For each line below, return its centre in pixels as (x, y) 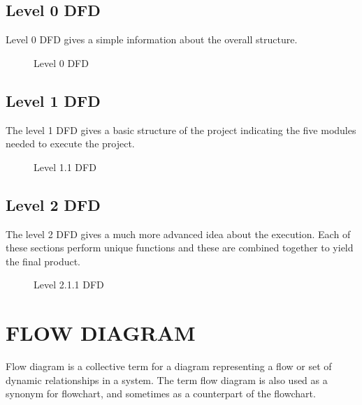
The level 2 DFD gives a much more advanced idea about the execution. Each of (178, 234)
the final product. (43, 261)
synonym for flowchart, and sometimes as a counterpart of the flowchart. (161, 393)
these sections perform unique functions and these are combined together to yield (180, 248)
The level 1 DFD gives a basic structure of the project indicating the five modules (181, 130)
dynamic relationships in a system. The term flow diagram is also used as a (167, 380)
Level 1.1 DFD (65, 167)
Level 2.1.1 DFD (69, 285)
